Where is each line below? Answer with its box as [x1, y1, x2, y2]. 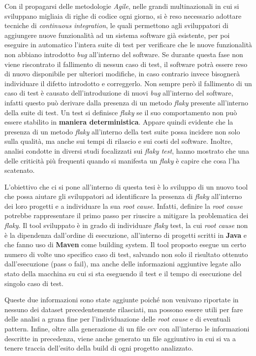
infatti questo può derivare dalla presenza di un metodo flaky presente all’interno [4, 97, 248, 107]
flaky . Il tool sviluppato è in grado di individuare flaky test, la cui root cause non [4, 220, 248, 230]
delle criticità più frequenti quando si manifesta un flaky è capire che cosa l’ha [4, 155, 240, 165]
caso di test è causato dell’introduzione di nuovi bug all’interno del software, [4, 88, 233, 98]
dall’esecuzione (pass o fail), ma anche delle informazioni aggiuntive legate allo [4, 259, 241, 269]
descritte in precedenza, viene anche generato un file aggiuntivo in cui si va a [4, 333, 236, 343]
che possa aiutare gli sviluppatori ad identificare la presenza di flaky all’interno [4, 191, 242, 201]
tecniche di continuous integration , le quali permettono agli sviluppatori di [4, 20, 228, 31]
